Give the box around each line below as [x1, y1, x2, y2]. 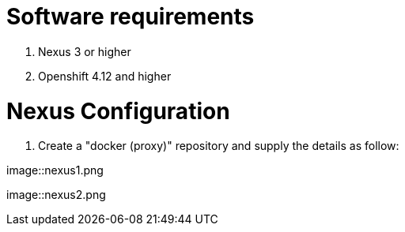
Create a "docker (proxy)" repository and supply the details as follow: [38, 139, 399, 153]
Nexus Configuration [6, 97, 230, 125]
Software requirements [6, 3, 255, 30]
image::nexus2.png [6, 188, 106, 202]
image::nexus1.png [6, 163, 104, 178]
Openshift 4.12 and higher [38, 69, 172, 83]
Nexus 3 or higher [38, 44, 131, 58]
